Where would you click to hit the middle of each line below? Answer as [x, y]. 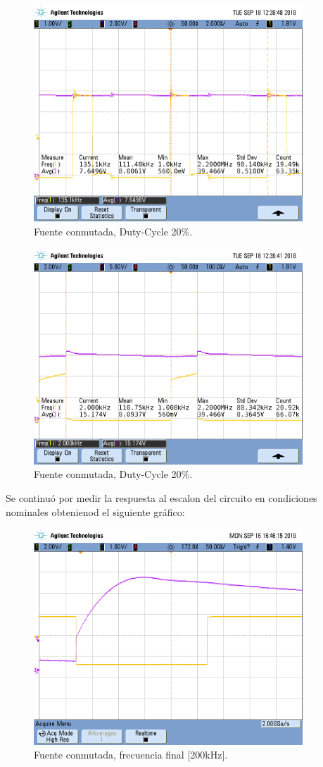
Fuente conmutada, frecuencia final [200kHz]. [131, 755]
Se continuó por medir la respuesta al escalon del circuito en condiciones [161, 498]
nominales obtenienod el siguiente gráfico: [95, 511]
